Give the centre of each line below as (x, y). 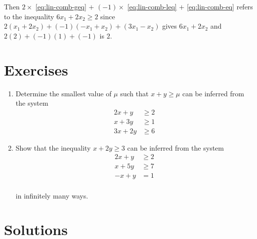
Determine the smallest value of (64, 93)
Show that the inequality (53, 147)
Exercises (36, 69)
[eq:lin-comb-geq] (61, 6)
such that (134, 93)
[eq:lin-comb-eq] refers (220, 6)
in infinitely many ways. (52, 195)
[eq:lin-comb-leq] (152, 6)
